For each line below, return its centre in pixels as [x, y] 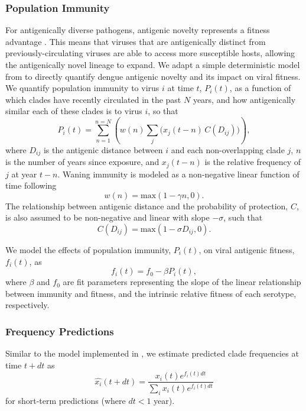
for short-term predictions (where [66, 400]
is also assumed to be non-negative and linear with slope [108, 217]
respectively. [27, 305]
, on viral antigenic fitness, [247, 249]
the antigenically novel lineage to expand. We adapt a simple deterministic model [153, 64]
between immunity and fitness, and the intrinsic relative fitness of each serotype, [151, 293]
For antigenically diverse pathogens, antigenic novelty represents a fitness [138, 30]
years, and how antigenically [244, 99]
